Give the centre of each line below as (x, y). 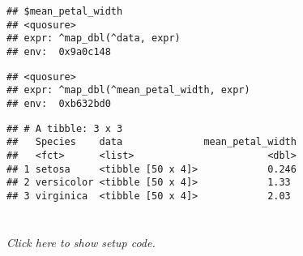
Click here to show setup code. (81, 242)
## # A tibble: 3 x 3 (65, 128)
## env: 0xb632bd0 (59, 103)
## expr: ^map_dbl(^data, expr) (94, 38)
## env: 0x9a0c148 (59, 51)
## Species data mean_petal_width (151, 142)
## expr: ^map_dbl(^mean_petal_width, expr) (128, 90)
